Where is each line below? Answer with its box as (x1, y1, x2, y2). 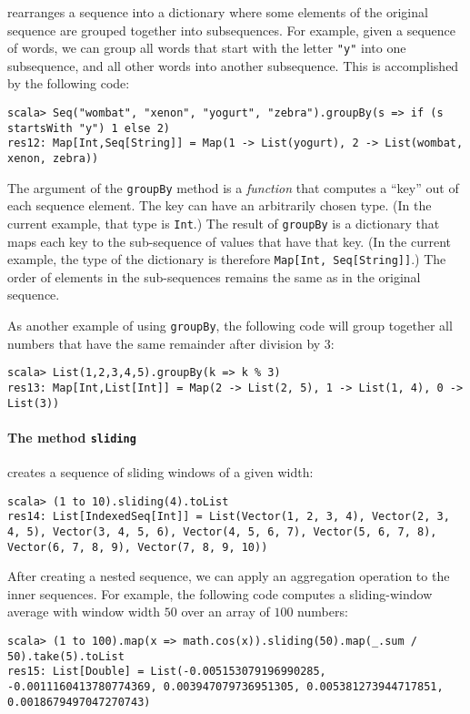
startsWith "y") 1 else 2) (7, 121, 170, 135)
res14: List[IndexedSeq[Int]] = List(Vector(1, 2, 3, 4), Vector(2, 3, (7, 510, 450, 524)
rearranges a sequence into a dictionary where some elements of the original (7, 3, 428, 21)
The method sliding (7, 427, 136, 446)
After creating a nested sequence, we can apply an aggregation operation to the (7, 566, 450, 586)
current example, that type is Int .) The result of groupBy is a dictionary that (7, 213, 440, 232)
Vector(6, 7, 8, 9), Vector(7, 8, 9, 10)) (7, 540, 268, 554)
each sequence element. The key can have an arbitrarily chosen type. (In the (7, 196, 432, 215)
